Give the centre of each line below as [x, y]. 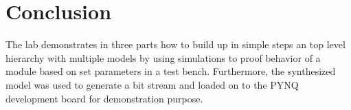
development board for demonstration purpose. [104, 98]
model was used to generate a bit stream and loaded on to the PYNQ [152, 84]
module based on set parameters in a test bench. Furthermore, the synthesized [171, 71]
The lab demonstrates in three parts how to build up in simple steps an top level [175, 44]
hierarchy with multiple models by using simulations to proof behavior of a [163, 57]
